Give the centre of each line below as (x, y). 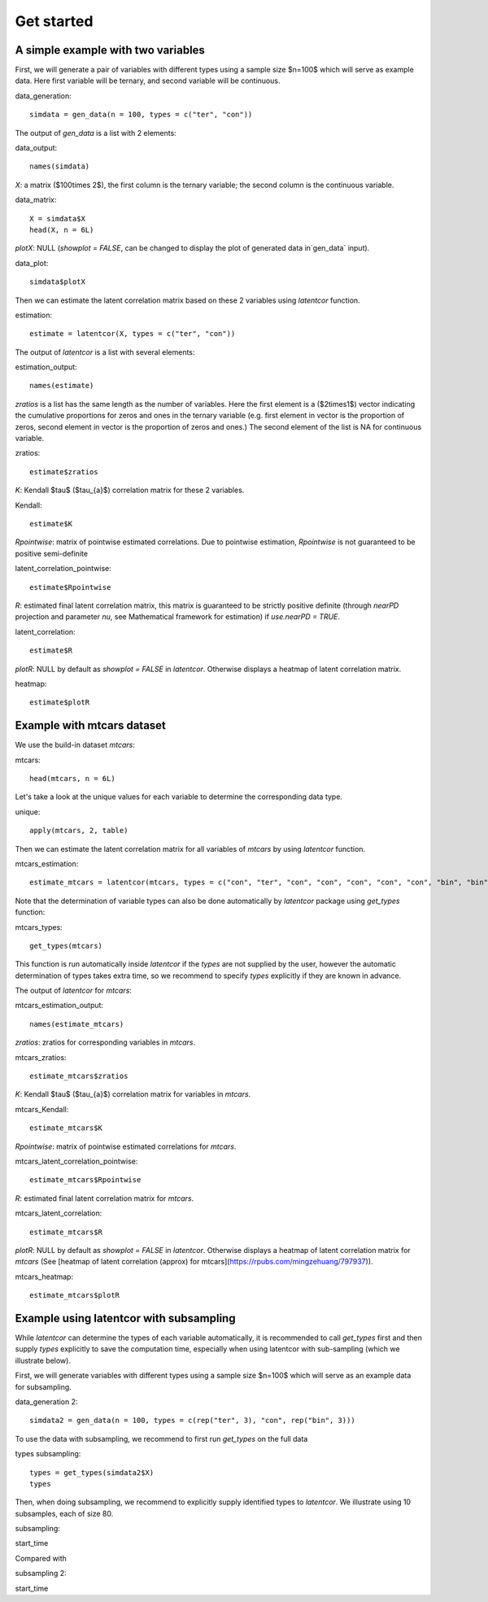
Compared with (41, 1558)
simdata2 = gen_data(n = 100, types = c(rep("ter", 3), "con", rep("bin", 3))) (192, 1421)
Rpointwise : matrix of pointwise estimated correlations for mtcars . (126, 1146)
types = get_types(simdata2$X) (92, 1472)
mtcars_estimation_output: (59, 1006)
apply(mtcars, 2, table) (79, 831)
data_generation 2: (46, 1401)
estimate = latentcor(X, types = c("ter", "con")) (133, 334)
